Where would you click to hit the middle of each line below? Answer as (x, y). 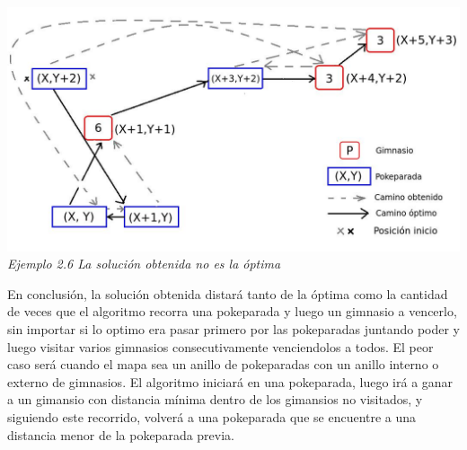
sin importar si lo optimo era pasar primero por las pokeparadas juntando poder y (234, 329)
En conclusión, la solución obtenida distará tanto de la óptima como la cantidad (228, 293)
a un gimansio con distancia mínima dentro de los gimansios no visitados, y (215, 399)
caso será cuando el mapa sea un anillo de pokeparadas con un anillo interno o (223, 364)
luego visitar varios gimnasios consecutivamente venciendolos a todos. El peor (220, 346)
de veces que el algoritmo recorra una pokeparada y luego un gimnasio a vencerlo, (232, 311)
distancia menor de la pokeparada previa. (121, 434)
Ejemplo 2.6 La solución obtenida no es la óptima (144, 264)
